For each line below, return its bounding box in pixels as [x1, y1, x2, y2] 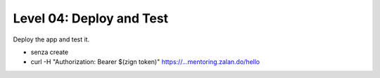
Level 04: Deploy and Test [13, 11, 169, 26]
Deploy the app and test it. [13, 35, 90, 44]
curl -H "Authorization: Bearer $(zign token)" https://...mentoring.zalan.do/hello [30, 58, 260, 66]
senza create [30, 48, 69, 56]
